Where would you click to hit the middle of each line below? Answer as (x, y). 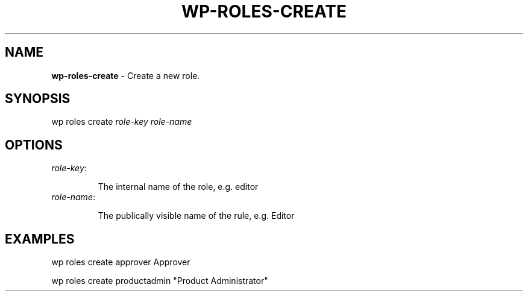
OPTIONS (34, 145)
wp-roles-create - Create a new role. (126, 75)
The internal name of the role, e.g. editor (178, 187)
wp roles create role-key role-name (122, 122)
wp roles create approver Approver (121, 262)
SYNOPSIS (38, 99)
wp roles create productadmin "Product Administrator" (160, 281)
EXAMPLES (40, 239)
